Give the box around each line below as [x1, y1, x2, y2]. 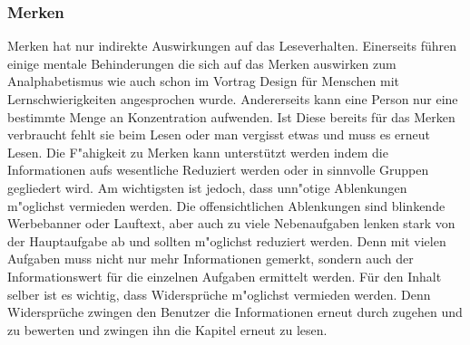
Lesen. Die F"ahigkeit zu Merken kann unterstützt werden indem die [7, 142, 388, 161]
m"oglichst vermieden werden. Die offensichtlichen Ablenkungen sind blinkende [7, 196, 446, 215]
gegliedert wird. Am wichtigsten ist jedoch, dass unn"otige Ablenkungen [7, 177, 407, 196]
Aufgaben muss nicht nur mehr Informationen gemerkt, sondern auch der [7, 249, 414, 268]
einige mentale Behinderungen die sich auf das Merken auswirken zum [7, 53, 397, 72]
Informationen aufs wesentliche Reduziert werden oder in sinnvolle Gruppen [7, 160, 429, 179]
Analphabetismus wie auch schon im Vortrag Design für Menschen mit [7, 72, 399, 91]
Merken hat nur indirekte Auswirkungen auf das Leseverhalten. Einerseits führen [7, 36, 456, 55]
